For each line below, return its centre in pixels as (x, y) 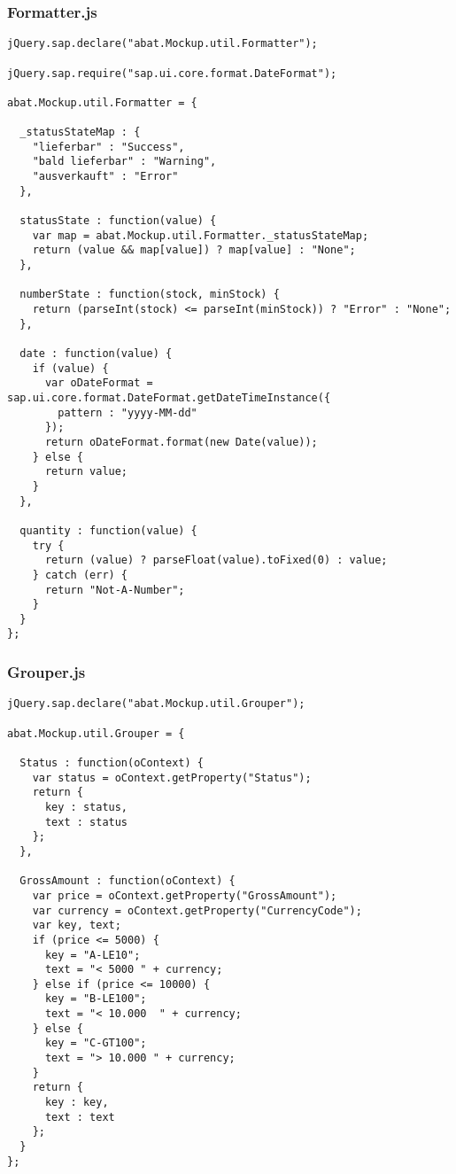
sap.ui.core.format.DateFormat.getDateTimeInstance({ (169, 397)
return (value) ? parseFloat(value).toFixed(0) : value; (216, 560)
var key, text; (77, 925)
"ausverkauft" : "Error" (105, 177)
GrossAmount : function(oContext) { (128, 881)
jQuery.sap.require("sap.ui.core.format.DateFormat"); (172, 73)
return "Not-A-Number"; (115, 590)
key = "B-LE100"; (96, 999)
